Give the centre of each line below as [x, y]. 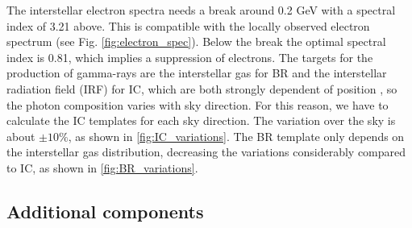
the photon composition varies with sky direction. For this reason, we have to [198, 104]
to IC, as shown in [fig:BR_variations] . [102, 167]
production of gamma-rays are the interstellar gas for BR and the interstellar [197, 73]
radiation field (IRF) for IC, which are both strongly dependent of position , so [202, 88]
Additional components [105, 211]
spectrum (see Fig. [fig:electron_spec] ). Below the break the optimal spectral [196, 41]
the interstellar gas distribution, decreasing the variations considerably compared [206, 152]
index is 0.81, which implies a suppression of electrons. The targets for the [190, 57]
